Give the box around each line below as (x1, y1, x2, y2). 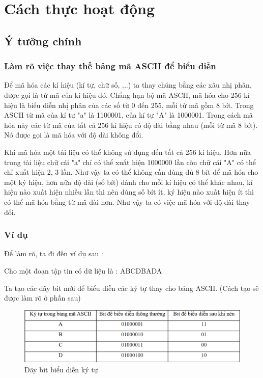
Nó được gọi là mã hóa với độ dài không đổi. (4, 129, 143, 140)
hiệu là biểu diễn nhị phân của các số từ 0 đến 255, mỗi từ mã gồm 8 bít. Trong (4, 99, 254, 110)
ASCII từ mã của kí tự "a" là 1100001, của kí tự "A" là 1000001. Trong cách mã (4, 110, 253, 120)
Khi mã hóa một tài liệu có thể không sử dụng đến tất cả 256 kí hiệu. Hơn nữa (4, 146, 251, 157)
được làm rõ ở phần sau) (4, 292, 81, 303)
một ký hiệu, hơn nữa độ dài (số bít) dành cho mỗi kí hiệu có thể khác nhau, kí (4, 176, 253, 187)
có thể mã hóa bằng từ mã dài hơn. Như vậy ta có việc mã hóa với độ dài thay (4, 196, 250, 207)
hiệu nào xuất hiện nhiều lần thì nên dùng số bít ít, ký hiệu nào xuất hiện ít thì (4, 186, 254, 197)
